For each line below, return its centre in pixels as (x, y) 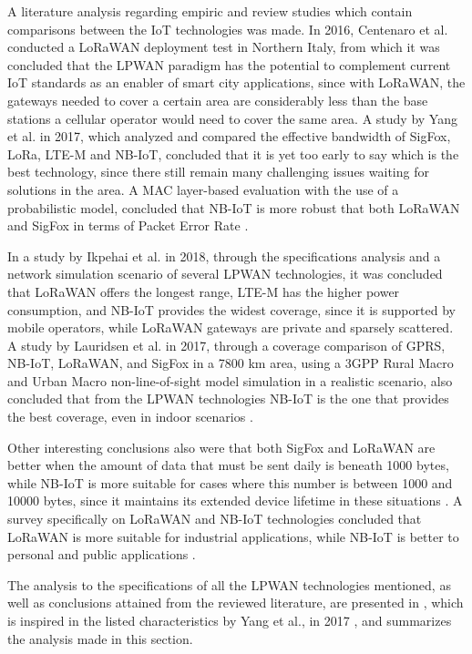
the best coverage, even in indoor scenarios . (130, 417)
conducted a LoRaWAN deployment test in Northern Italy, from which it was (224, 47)
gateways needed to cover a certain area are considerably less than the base (218, 100)
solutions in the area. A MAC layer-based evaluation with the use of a (203, 189)
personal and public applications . (102, 554)
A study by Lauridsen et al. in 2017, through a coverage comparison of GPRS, (226, 345)
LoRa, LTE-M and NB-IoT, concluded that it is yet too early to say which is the (233, 153)
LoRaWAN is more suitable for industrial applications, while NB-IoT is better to (233, 536)
